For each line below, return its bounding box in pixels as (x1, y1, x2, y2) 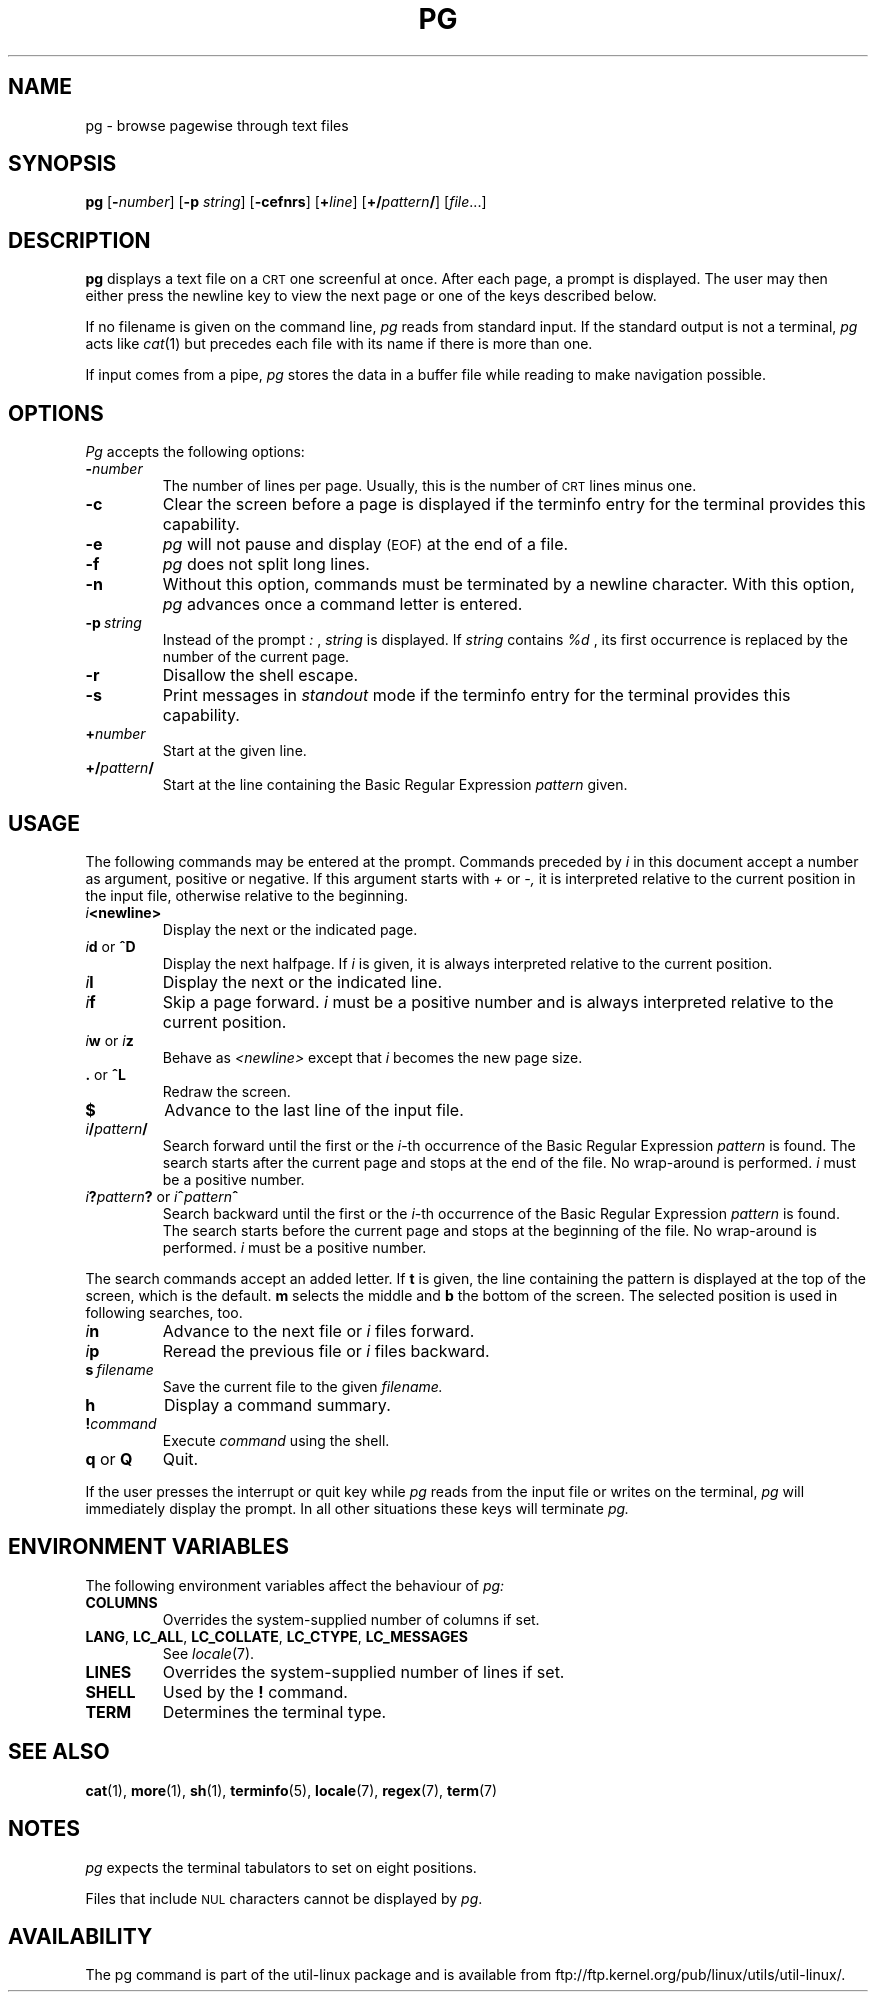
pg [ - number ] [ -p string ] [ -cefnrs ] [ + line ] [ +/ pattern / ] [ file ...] (85, 193, 487, 211)
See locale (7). (162, 1644, 255, 1662)
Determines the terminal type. (162, 1701, 387, 1722)
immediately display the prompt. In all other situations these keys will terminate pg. (85, 1499, 630, 1517)
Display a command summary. (163, 1394, 391, 1415)
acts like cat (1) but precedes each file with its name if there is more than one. (85, 335, 593, 353)
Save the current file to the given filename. (162, 1377, 443, 1395)
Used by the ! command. (162, 1681, 348, 1702)
